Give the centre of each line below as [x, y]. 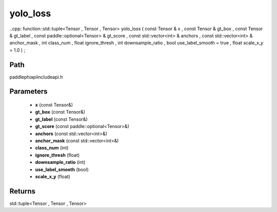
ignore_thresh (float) [57, 155]
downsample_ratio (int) [60, 162]
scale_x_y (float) [53, 176]
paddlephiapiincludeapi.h [36, 77]
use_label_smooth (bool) [62, 169]
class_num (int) [52, 148]
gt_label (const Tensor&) [62, 119]
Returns [23, 191]
